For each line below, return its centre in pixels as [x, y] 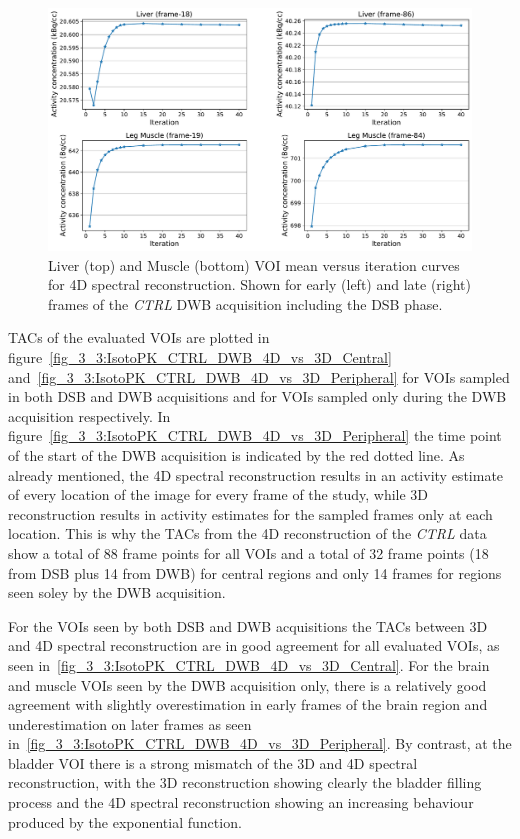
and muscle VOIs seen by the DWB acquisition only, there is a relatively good [247, 684]
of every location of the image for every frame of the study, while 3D [218, 494]
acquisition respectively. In [89, 415]
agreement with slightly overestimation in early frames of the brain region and [248, 704]
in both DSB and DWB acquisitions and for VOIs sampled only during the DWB [257, 396]
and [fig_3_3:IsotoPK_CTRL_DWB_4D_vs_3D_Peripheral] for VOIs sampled [259, 376]
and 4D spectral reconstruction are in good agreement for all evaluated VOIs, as [254, 645]
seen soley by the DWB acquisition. [117, 592]
